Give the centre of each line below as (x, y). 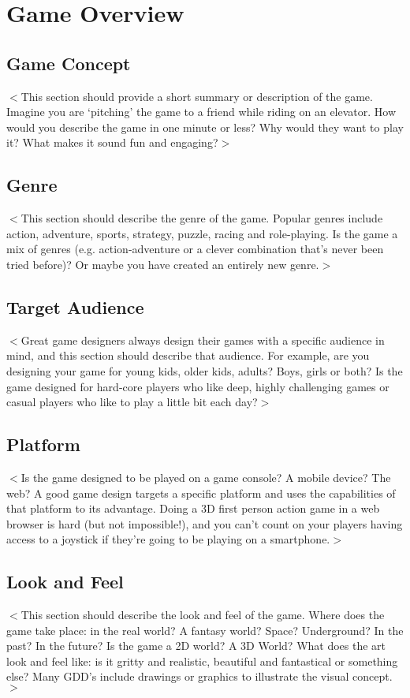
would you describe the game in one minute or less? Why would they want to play (205, 127)
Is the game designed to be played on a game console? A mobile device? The (206, 477)
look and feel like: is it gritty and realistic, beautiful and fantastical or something (202, 661)
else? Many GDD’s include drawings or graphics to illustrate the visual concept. (199, 676)
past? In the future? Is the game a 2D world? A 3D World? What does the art (196, 646)
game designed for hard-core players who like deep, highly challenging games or (198, 386)
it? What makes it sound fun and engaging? (112, 142)
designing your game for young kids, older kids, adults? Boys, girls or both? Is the (205, 370)
